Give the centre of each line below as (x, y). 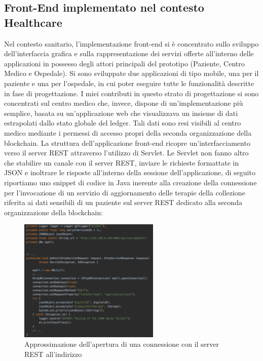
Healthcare (33, 22)
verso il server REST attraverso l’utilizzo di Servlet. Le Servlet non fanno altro (126, 153)
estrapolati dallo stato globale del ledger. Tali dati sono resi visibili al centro (123, 123)
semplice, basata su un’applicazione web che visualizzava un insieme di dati (121, 113)
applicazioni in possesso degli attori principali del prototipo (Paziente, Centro (124, 63)
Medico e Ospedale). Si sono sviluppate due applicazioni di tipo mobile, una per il (131, 73)
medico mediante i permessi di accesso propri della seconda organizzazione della (128, 132)
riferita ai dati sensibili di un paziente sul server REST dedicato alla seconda (123, 202)
